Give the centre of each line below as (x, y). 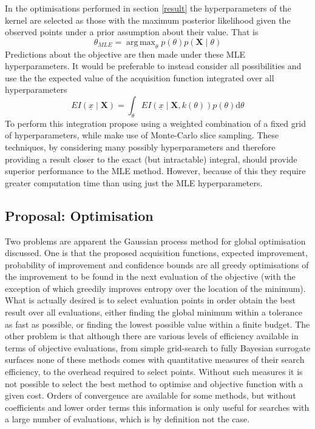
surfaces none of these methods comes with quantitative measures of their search (155, 360)
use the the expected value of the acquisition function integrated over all (140, 77)
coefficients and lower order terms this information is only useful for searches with (157, 407)
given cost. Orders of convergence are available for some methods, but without (151, 395)
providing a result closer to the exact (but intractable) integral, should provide (151, 159)
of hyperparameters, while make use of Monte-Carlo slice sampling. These (142, 135)
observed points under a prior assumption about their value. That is (132, 32)
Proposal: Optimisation (79, 215)
